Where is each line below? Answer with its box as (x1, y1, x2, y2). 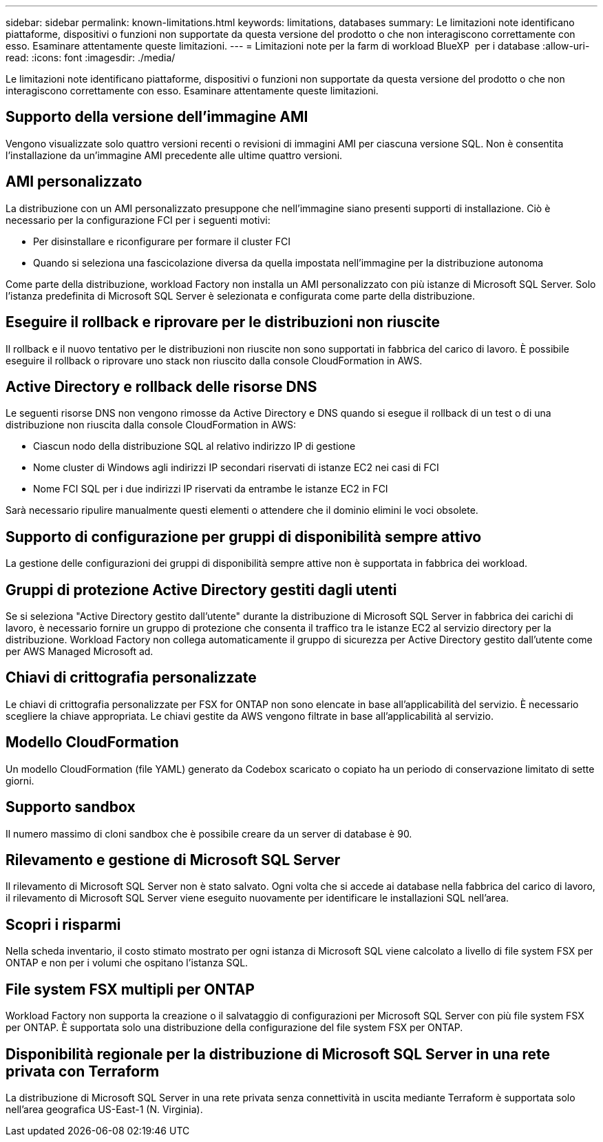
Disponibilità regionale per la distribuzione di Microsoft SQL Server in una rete (6, 1045, 551, 1063)
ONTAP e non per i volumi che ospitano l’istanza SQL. (6, 957, 248, 969)
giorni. (6, 774, 34, 787)
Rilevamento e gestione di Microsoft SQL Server (6, 851, 341, 869)
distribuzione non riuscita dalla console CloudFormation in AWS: (6, 419, 297, 431)
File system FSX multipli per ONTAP (6, 980, 255, 998)
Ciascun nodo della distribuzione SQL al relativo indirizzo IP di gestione (33, 440, 356, 453)
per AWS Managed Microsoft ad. (6, 645, 154, 658)
